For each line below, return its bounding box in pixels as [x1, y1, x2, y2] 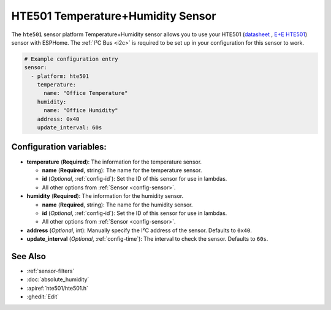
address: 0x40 [37, 115, 80, 123]
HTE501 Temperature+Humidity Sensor [11, 9, 216, 23]
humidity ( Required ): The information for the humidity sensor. [26, 192, 184, 200]
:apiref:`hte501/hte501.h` [26, 284, 89, 292]
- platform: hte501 [31, 72, 89, 80]
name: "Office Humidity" [44, 107, 119, 114]
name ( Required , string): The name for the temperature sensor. [42, 166, 202, 174]
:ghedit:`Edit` [26, 293, 59, 300]
